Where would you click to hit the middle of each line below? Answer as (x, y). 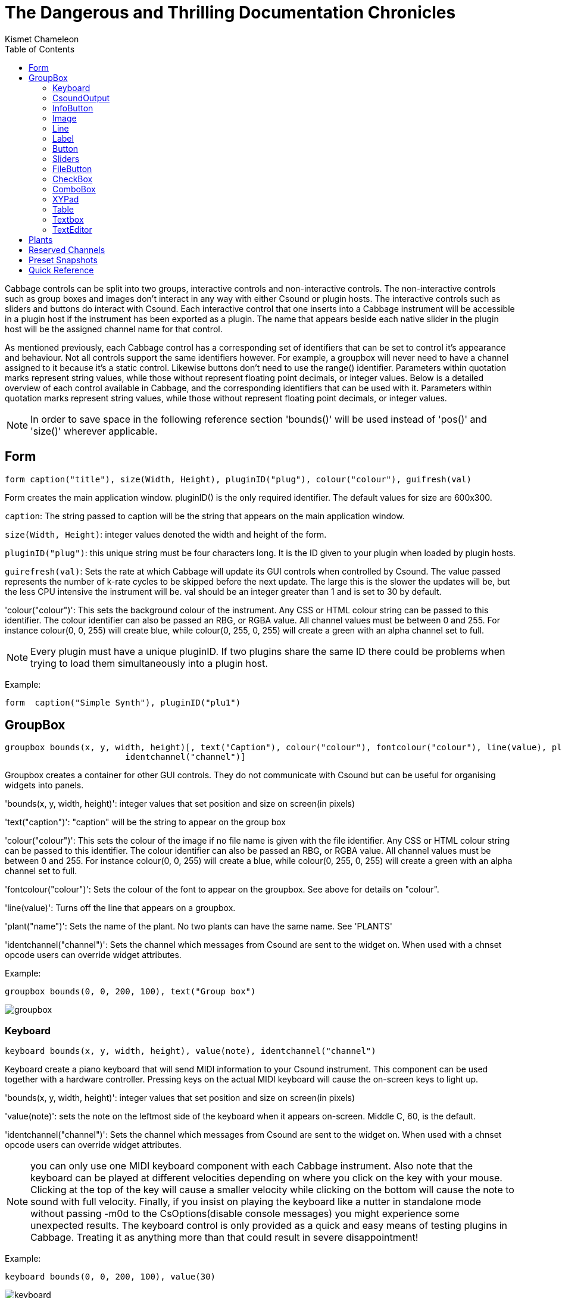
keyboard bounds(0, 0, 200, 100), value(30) (110, 1277)
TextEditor (72, 229)
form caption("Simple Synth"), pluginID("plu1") (123, 702)
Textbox (68, 219)
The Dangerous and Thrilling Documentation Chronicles (230, 13)
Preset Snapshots (63, 260)
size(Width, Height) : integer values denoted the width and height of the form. (166, 534)
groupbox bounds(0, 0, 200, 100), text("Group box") (130, 992)
